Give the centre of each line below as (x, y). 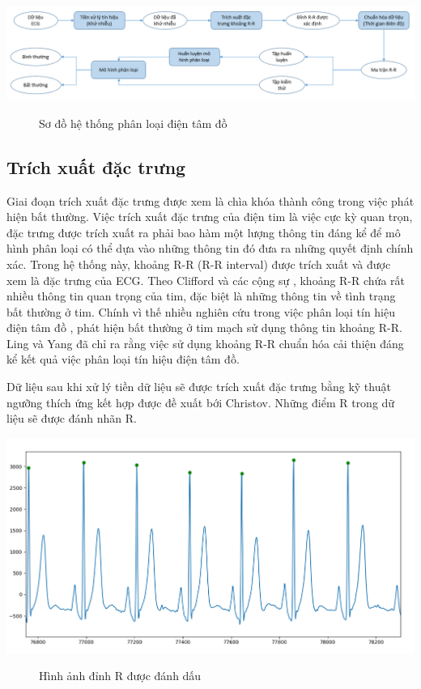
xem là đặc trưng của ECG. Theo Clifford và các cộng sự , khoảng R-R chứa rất (206, 280)
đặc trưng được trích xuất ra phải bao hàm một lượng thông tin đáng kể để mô (204, 232)
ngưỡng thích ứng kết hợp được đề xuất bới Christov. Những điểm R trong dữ (201, 402)
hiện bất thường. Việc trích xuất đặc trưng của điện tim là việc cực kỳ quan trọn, (210, 217)
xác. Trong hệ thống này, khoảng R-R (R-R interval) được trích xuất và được (199, 264)
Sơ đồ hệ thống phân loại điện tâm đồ (133, 123)
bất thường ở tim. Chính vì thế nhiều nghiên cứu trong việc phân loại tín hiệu (201, 311)
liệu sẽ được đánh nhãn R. (72, 418)
